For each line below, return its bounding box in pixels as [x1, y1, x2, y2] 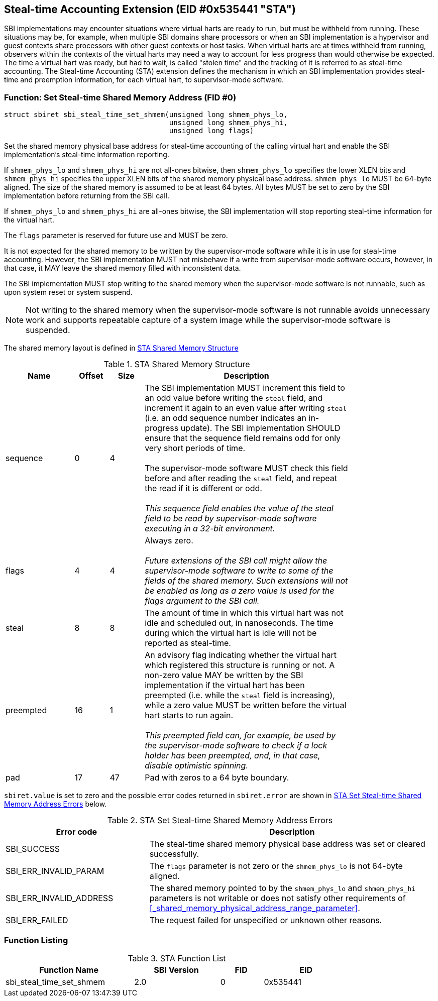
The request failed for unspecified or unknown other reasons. [149, 915, 382, 926]
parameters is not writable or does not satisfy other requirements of [149, 893, 406, 904]
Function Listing [4, 935, 68, 945]
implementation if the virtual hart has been [145, 680, 305, 691]
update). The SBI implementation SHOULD [180, 423, 341, 433]
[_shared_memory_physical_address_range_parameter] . [149, 903, 360, 914]
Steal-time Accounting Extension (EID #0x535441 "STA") [4, 3, 296, 16]
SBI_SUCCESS [6, 844, 60, 854]
